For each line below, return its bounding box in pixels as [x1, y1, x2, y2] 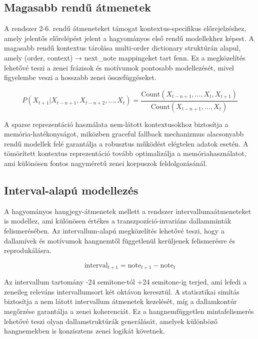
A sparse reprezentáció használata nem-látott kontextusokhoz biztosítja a [4, 118, 228, 129]
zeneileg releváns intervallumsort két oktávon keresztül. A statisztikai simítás [4, 286, 239, 296]
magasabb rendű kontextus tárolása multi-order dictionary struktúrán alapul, [4, 42, 241, 53]
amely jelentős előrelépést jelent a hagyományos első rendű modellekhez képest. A [4, 32, 254, 43]
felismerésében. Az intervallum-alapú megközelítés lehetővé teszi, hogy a [4, 225, 224, 235]
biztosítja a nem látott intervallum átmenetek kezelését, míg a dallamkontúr [4, 296, 237, 306]
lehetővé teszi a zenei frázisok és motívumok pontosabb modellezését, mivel [4, 62, 234, 72]
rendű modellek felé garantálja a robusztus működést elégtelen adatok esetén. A [4, 138, 248, 148]
